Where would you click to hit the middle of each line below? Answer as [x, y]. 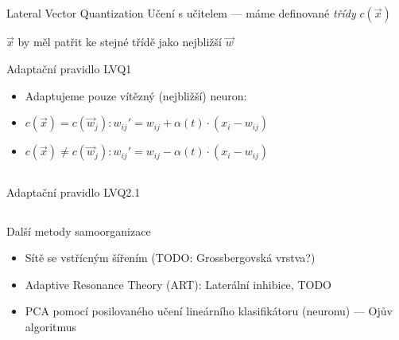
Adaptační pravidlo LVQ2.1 [74, 191]
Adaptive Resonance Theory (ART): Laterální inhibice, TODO [178, 284]
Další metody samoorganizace [79, 231]
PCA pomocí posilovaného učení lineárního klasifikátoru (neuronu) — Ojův [209, 311]
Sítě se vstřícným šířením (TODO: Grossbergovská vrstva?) [170, 258]
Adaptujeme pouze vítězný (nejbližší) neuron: [136, 95]
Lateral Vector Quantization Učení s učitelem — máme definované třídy [181, 13]
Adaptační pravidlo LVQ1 [69, 68]
